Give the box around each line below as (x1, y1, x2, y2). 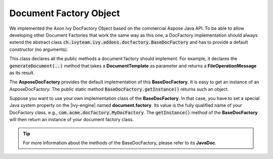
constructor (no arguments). (9, 46, 68, 52)
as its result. (9, 70, 35, 76)
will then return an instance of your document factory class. (9, 117, 134, 123)
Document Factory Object (9, 8, 120, 19)
